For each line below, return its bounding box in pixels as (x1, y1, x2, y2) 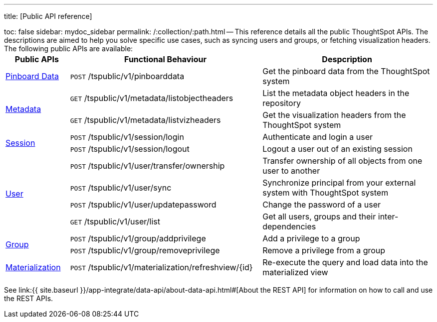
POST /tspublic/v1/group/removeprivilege (70, 245, 220, 255)
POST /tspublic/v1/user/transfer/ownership (70, 161, 225, 171)
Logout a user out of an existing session (262, 144, 413, 154)
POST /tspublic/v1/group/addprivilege (70, 233, 206, 243)
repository (262, 98, 301, 108)
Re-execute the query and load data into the (262, 257, 428, 267)
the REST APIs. (4, 294, 53, 303)
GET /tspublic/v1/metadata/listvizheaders (70, 115, 221, 125)
